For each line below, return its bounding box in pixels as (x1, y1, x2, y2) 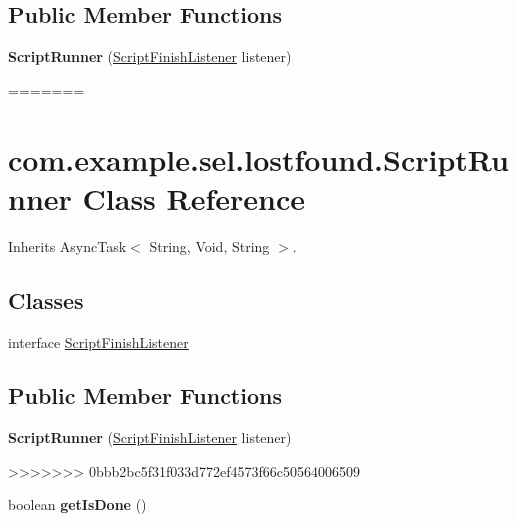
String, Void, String (149, 235, 270, 256)
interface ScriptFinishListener (8, 331, 189, 352)
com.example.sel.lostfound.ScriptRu (8, 138, 510, 179)
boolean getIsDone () (8, 494, 147, 515)
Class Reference (82, 177, 306, 218)
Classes (8, 284, 84, 315)
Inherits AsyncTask (8, 235, 127, 256)
